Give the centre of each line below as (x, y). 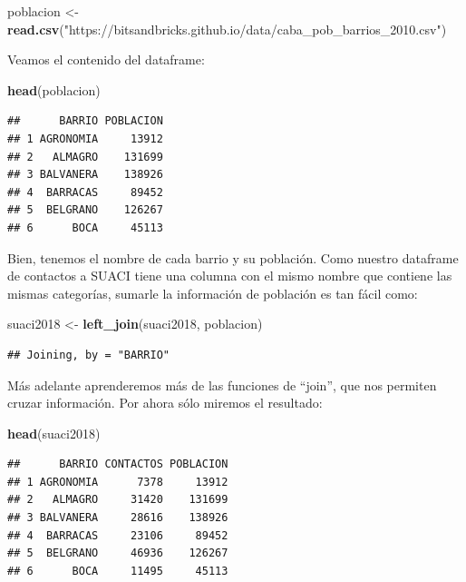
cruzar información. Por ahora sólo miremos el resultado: (165, 403)
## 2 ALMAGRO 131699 (85, 157)
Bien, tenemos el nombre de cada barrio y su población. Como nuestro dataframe (233, 257)
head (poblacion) (54, 89)
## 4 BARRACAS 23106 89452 (118, 535)
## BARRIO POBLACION (85, 121)
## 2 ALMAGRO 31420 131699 (118, 500)
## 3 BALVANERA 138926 (85, 175)
